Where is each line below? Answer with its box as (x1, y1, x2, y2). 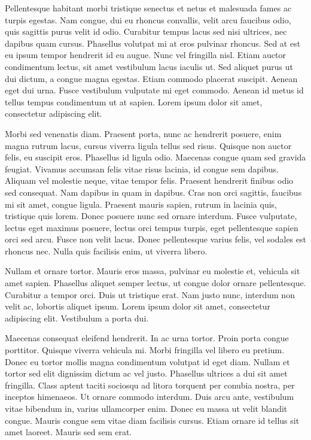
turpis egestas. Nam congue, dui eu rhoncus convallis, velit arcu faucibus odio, (5, 13, 291, 26)
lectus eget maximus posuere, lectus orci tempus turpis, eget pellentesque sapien (5, 221, 298, 233)
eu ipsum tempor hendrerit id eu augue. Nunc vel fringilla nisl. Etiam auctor (5, 48, 286, 61)
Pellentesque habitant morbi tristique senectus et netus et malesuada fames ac (5, 2, 292, 14)
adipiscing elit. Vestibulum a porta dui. (5, 311, 149, 324)
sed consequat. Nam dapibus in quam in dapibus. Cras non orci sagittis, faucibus (5, 186, 302, 198)
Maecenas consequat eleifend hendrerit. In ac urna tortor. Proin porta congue (5, 332, 289, 344)
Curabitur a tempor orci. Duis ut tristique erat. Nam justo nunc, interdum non (5, 288, 295, 301)
